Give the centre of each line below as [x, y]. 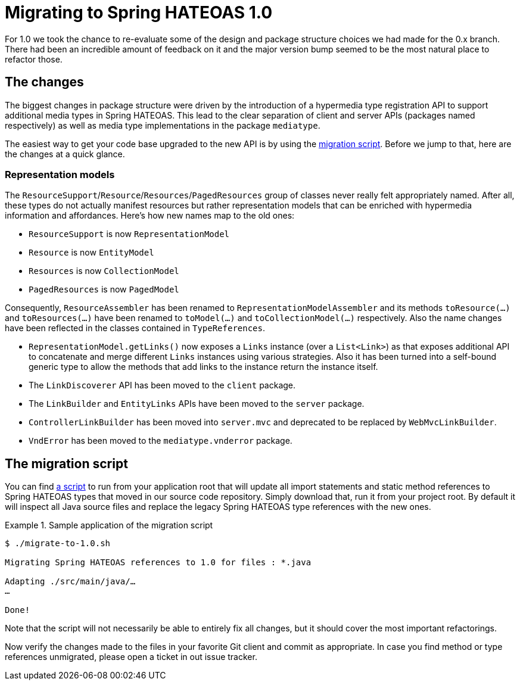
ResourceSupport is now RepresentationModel [129, 234]
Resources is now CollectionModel [104, 271]
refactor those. [34, 59]
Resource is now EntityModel [91, 253]
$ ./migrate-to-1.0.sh [58, 544]
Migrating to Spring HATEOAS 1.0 [139, 13]
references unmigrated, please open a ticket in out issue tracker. [131, 657]
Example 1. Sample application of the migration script [109, 525]
